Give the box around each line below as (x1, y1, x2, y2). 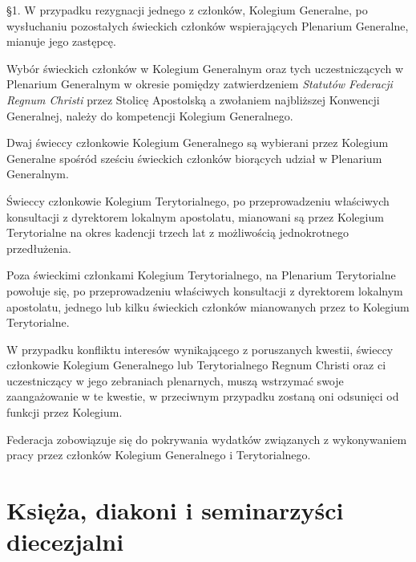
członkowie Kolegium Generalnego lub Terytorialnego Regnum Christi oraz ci (6, 356, 386, 373)
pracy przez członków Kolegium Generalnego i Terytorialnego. (6, 446, 311, 463)
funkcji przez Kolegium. (6, 404, 123, 421)
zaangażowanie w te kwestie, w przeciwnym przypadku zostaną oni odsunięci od (6, 388, 399, 405)
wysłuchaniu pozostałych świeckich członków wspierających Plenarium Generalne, (6, 17, 409, 34)
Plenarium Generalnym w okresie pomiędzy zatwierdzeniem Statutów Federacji (6, 75, 393, 92)
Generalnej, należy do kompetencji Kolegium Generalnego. (6, 107, 293, 124)
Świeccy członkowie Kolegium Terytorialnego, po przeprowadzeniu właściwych (6, 192, 390, 209)
